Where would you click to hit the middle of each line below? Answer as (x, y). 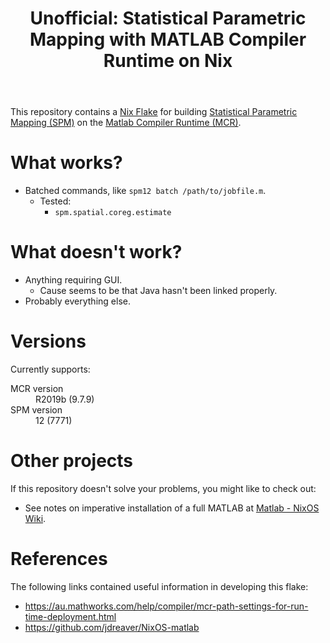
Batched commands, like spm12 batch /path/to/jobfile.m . (145, 191)
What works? (66, 163)
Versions (48, 341)
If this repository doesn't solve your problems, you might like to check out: (163, 488)
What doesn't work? (96, 252)
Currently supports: (50, 369)
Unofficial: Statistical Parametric (168, 18)
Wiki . (35, 518)
